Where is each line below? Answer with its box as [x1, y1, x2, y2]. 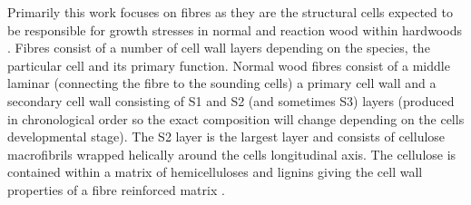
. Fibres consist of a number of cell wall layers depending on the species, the [7, 38, 430, 57]
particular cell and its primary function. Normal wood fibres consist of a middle [7, 55, 450, 74]
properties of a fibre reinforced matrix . [7, 180, 225, 199]
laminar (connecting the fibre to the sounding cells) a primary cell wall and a [7, 73, 437, 93]
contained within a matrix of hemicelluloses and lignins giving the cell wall [7, 162, 423, 181]
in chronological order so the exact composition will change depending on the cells [7, 109, 465, 128]
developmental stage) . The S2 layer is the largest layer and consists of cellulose [7, 127, 446, 146]
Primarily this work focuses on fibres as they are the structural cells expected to [7, 3, 453, 21]
